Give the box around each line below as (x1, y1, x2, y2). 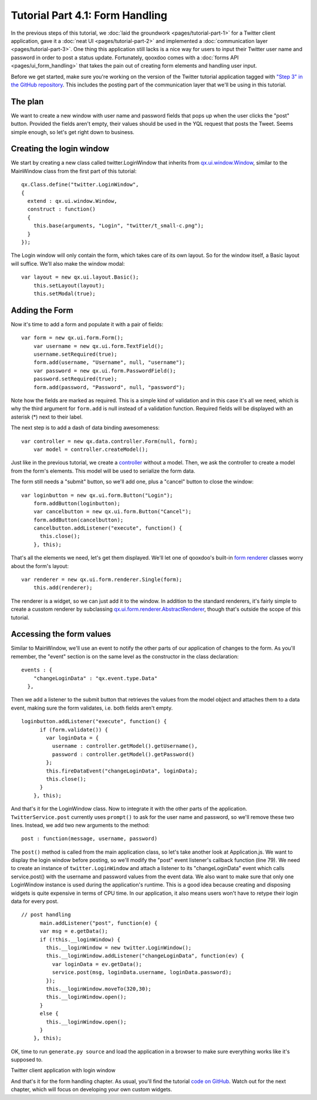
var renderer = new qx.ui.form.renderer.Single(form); (21, 576, 183, 583)
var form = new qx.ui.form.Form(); (21, 335, 124, 341)
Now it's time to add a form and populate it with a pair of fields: (11, 320, 164, 327)
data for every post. (11, 898, 59, 905)
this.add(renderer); (33, 584, 93, 591)
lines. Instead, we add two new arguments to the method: (11, 821, 150, 828)
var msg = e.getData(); (39, 928, 109, 935)
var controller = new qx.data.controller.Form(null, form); (21, 438, 198, 444)
